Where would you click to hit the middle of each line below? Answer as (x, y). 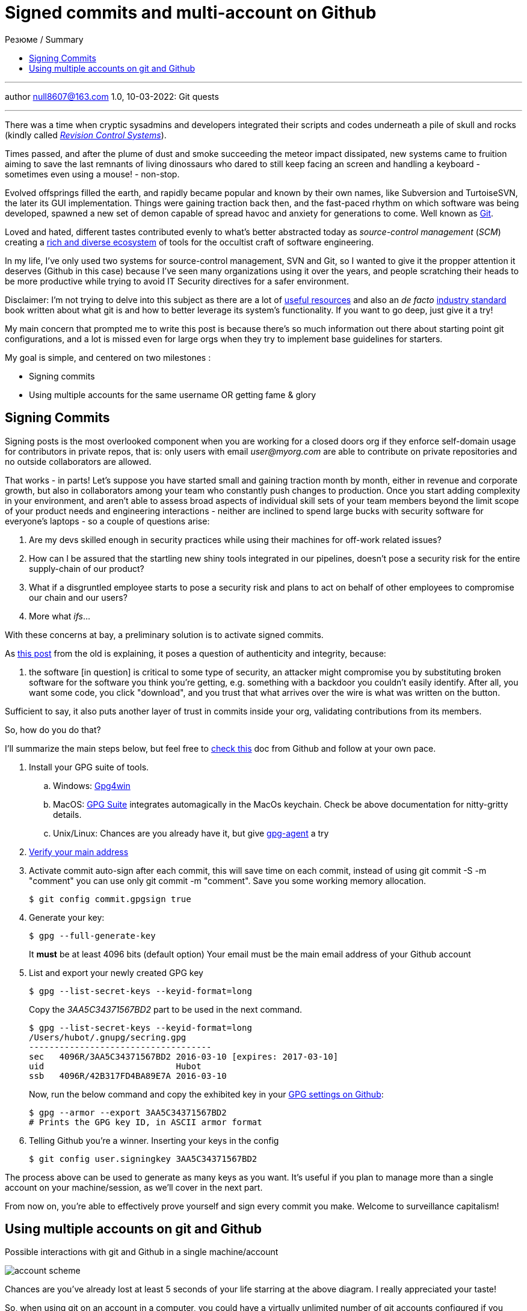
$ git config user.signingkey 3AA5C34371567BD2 (143, 1159)
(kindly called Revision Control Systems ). (86, 135)
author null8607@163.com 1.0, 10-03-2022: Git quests (112, 96)
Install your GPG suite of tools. (89, 767)
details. (67, 814)
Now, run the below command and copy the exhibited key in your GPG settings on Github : (206, 1094)
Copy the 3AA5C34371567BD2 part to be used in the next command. (166, 1009)
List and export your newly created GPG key (116, 972)
